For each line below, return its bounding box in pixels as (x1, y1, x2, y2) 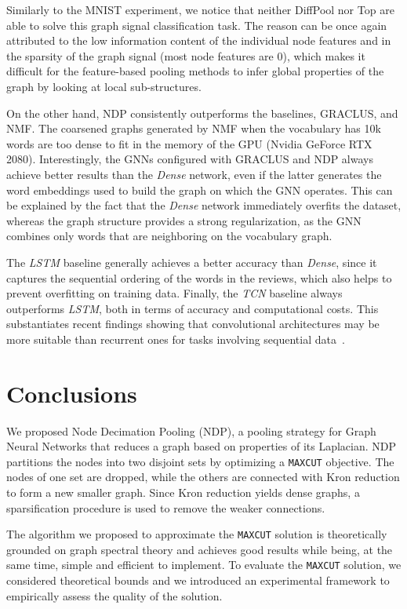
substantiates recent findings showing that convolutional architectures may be (6, 315, 380, 332)
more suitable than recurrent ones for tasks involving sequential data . (6, 330, 345, 347)
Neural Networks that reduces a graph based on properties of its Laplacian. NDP (6, 438, 397, 454)
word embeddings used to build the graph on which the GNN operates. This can (6, 181, 393, 198)
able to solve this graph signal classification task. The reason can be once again (6, 16, 387, 33)
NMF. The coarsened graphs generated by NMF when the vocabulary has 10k (6, 120, 381, 137)
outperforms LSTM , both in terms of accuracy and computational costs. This (6, 300, 379, 316)
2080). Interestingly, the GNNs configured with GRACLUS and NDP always (6, 151, 373, 167)
